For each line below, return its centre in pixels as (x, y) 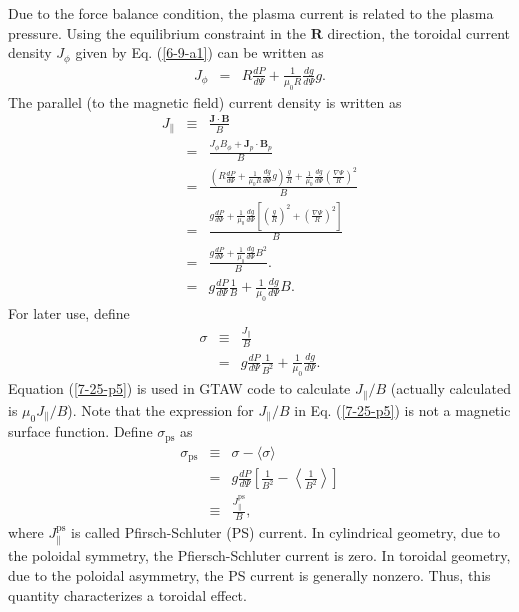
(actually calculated (450, 388)
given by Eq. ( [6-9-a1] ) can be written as (199, 52)
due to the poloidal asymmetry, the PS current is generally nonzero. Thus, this (249, 575)
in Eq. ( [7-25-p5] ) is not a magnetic (402, 409)
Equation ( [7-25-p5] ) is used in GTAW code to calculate (179, 388)
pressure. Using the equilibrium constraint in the (157, 32)
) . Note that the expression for (160, 409)
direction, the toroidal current (418, 32)
